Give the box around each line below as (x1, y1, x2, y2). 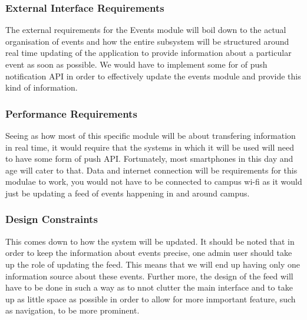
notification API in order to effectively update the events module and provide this (5, 69, 301, 82)
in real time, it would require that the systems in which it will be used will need (5, 141, 295, 153)
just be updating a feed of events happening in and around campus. (5, 186, 250, 199)
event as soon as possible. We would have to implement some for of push (5, 58, 268, 70)
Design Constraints (5, 212, 98, 226)
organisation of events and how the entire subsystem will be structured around (5, 35, 289, 47)
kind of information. (5, 81, 78, 94)
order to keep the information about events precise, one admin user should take (5, 246, 292, 259)
